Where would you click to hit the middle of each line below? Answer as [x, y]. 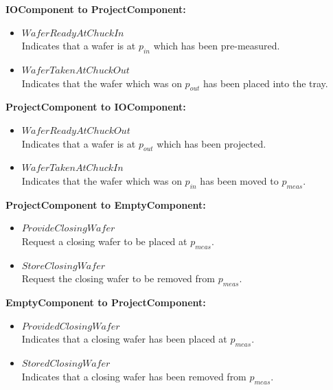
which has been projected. [211, 143]
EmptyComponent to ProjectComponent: [106, 302]
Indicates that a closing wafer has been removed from [134, 376]
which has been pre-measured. [217, 46]
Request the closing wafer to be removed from [118, 278]
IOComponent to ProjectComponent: [96, 9]
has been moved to [239, 180]
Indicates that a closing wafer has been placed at [124, 339]
